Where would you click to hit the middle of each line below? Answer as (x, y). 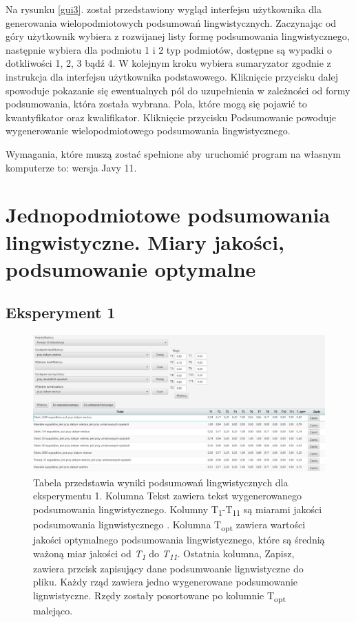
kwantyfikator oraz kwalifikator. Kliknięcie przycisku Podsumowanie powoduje (171, 117)
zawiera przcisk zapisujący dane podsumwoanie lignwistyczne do (168, 568)
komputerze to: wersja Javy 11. (71, 167)
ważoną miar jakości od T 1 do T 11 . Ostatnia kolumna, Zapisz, (164, 554)
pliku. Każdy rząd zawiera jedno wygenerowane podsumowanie (166, 582)
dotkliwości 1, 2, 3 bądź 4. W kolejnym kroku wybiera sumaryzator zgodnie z (168, 63)
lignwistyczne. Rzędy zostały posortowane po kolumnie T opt (159, 596)
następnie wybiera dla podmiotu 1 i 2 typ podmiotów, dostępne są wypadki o (169, 49)
